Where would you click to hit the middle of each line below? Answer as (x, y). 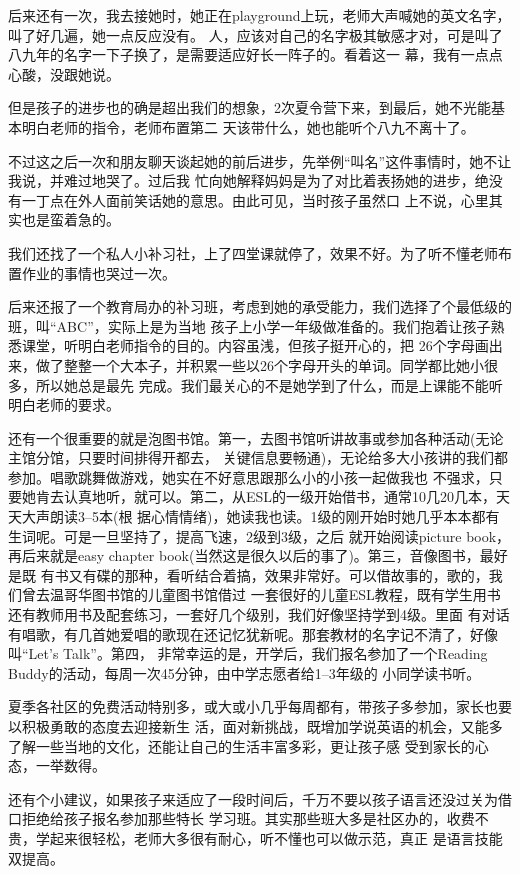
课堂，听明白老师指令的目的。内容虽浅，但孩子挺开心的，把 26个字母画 (255, 345)
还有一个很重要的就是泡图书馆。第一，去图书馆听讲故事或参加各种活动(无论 (256, 437)
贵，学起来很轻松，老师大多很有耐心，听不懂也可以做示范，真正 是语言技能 (255, 837)
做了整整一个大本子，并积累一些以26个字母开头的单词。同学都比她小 (259, 364)
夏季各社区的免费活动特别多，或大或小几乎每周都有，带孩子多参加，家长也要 (260, 706)
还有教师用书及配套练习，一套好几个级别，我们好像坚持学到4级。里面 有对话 (259, 614)
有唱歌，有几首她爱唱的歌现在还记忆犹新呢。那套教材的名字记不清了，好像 (253, 633)
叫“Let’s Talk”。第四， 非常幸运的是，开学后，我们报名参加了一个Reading (248, 653)
